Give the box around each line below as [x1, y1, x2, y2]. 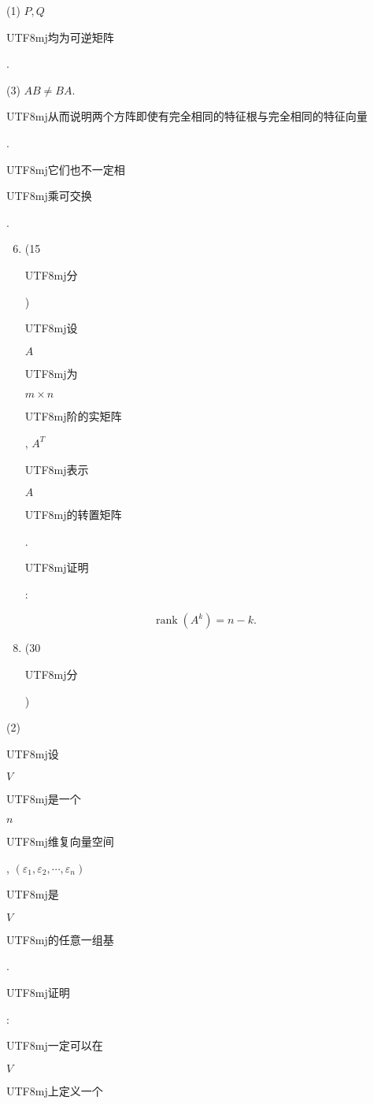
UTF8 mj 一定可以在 [6, 1037, 103, 1054]
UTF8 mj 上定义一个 [6, 1082, 103, 1098]
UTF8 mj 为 [24, 365, 78, 381]
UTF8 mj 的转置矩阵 [24, 506, 122, 523]
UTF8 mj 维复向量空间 [6, 833, 114, 850]
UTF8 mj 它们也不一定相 [6, 161, 125, 177]
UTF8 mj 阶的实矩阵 [24, 408, 122, 424]
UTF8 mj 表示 [24, 461, 89, 477]
